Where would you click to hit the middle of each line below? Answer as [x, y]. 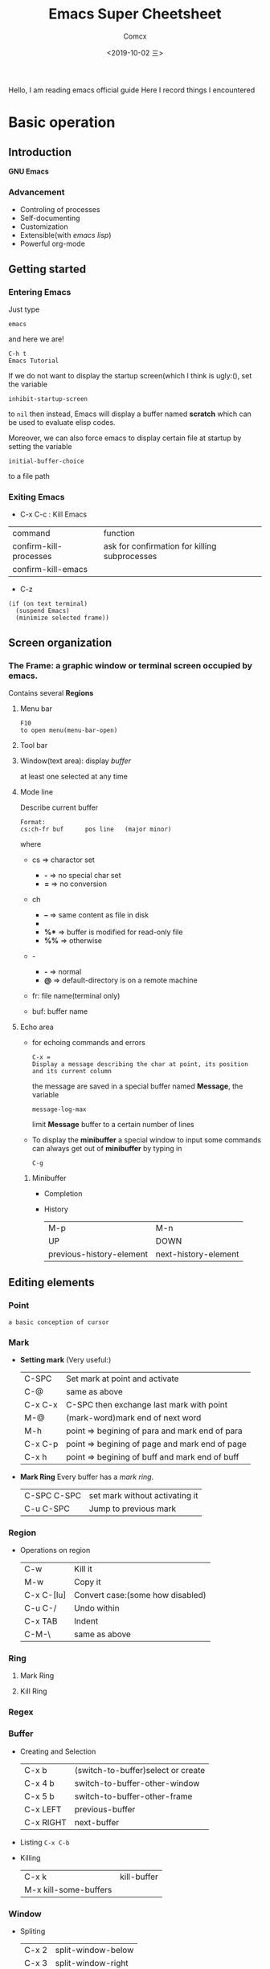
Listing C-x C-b [45, 1842]
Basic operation [62, 123]
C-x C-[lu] [45, 1595]
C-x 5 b [39, 1796]
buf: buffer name [60, 1011]
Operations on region [55, 1550]
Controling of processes [60, 210]
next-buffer [97, 1822]
